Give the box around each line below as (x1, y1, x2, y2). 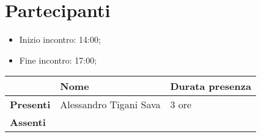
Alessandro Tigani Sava (60, 97, 161, 112)
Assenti (10, 115, 46, 130)
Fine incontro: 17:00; (19, 53, 97, 66)
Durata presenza (170, 79, 251, 94)
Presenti (10, 97, 51, 112)
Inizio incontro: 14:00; (19, 33, 101, 46)
